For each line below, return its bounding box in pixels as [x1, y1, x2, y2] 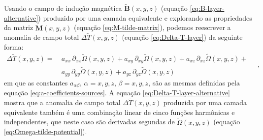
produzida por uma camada [164, 97, 247, 108]
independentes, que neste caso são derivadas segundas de [4, 116, 175, 127]
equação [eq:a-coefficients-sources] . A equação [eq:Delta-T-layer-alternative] [4, 87, 230, 98]
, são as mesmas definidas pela [148, 78, 240, 88]
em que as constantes [4, 78, 68, 88]
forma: [4, 42, 24, 52]
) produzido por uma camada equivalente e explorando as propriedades [38, 12, 252, 23]
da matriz [4, 22, 33, 32]
